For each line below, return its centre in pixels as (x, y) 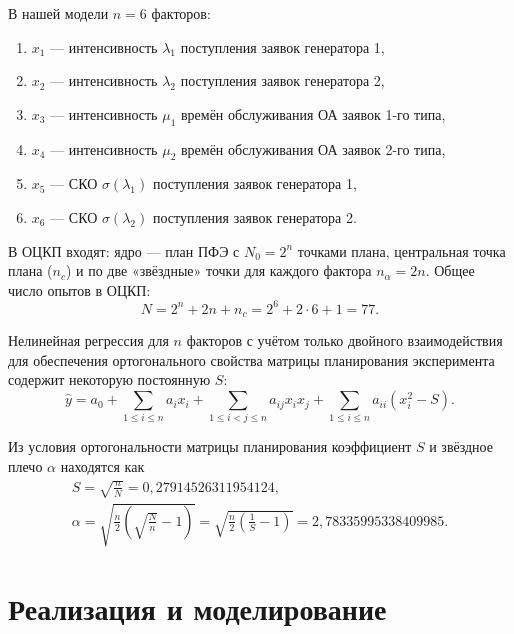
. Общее (450, 270)
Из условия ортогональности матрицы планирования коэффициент (210, 446)
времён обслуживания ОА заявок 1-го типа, (313, 113)
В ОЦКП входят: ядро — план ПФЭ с (124, 250)
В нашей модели (58, 13)
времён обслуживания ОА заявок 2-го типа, (313, 148)
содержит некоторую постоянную (109, 379)
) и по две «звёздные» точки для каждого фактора (218, 270)
